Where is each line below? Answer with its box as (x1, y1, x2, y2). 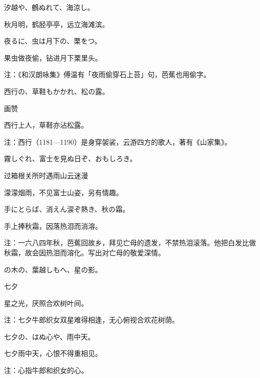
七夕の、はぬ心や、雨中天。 (4, 331, 95, 341)
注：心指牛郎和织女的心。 (4, 365, 88, 375)
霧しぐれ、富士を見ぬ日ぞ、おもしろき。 (4, 153, 137, 164)
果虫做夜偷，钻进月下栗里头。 (4, 52, 102, 63)
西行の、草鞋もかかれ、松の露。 (4, 86, 109, 96)
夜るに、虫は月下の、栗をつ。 (4, 36, 102, 46)
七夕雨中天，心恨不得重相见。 (4, 348, 102, 358)
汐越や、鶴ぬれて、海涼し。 (4, 2, 94, 12)
